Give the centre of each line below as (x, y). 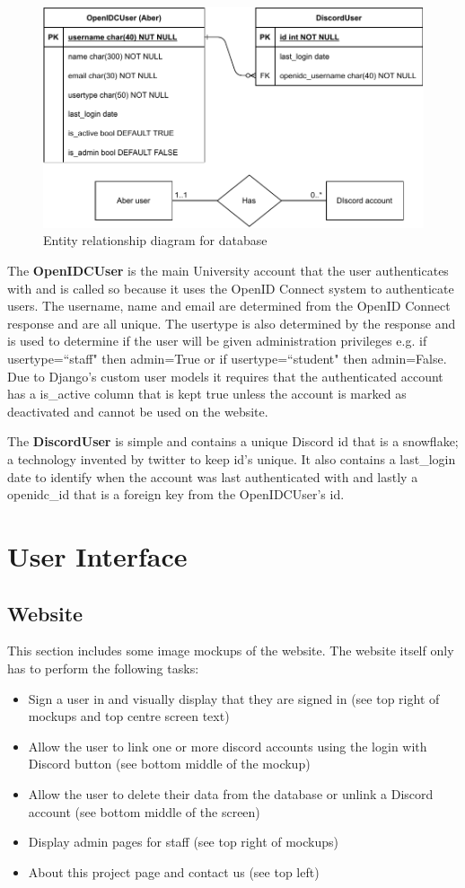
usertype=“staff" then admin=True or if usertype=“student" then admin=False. (227, 359)
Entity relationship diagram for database (155, 240)
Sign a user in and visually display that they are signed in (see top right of (234, 698)
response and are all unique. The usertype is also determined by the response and (232, 323)
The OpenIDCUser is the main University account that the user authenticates (228, 271)
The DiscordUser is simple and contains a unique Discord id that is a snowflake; (233, 441)
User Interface (97, 555)
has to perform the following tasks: (103, 668)
